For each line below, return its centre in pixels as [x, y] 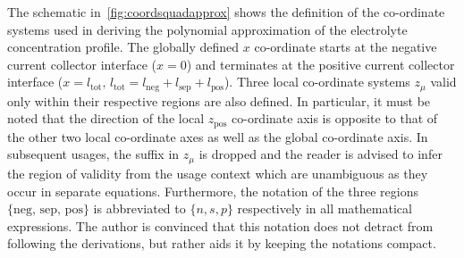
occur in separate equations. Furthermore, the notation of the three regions [213, 191]
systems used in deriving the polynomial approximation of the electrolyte [207, 29]
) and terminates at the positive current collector [321, 64]
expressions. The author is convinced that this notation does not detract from [220, 225]
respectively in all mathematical [325, 208]
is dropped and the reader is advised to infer [321, 154]
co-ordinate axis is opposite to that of [335, 118]
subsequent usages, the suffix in [93, 154]
